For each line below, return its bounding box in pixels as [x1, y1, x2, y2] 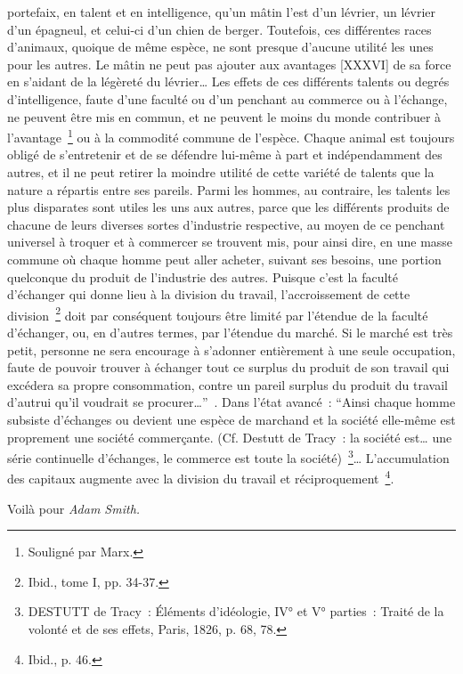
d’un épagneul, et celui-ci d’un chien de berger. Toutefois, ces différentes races [7, 20, 432, 38]
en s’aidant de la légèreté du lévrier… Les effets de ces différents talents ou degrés [7, 72, 450, 91]
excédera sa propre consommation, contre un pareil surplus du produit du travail [7, 375, 448, 394]
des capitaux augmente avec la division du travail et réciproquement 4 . [7, 467, 394, 488]
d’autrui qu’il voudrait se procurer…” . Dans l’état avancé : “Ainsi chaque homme [7, 393, 456, 411]
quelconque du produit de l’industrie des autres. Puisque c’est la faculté [7, 267, 399, 286]
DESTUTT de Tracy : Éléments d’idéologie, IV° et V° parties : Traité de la [28, 602, 444, 621]
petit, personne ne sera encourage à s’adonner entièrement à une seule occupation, [7, 340, 456, 359]
